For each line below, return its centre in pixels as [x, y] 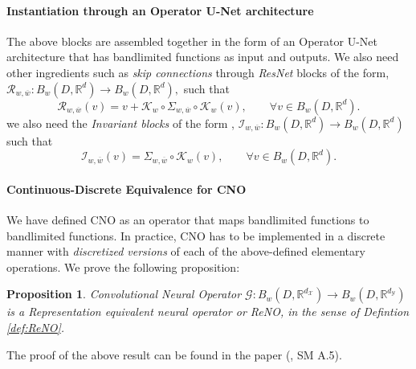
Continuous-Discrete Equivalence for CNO [126, 189]
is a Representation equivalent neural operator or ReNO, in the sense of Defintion [208, 312]
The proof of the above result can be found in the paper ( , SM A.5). [174, 354]
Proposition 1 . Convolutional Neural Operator [124, 294]
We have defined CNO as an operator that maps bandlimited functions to [188, 219]
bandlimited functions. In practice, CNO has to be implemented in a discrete [196, 235]
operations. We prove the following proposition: [123, 266]
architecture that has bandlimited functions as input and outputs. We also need [203, 57]
